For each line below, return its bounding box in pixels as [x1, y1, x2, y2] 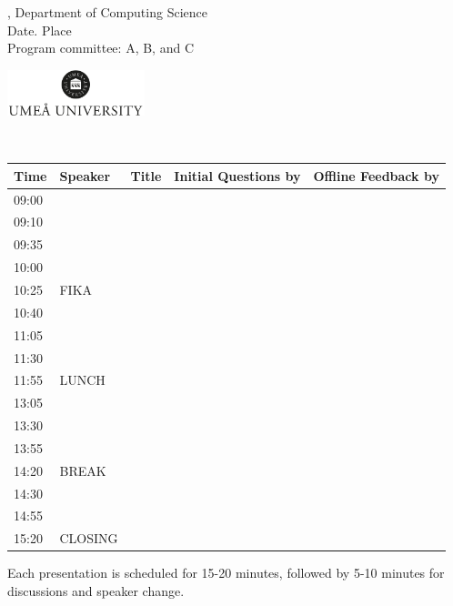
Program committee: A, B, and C [7, 38, 195, 57]
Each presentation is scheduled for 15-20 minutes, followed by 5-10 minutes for [7, 563, 445, 582]
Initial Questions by [174, 166, 301, 185]
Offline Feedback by [313, 166, 439, 185]
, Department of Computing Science [7, 3, 207, 21]
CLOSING [59, 529, 118, 548]
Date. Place [7, 20, 72, 39]
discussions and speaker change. [7, 581, 185, 600]
